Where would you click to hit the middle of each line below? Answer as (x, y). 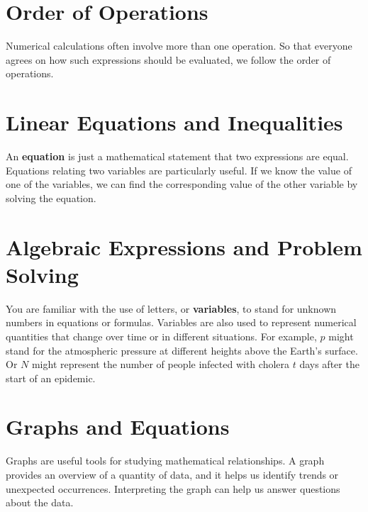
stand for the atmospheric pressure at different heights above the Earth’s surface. (182, 350)
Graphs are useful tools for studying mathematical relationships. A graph (165, 461)
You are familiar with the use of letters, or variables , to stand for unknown (171, 308)
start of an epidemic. (51, 378)
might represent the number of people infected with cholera (161, 364)
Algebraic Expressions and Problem (184, 246)
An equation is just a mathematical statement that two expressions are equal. (177, 156)
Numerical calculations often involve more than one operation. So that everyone (179, 46)
